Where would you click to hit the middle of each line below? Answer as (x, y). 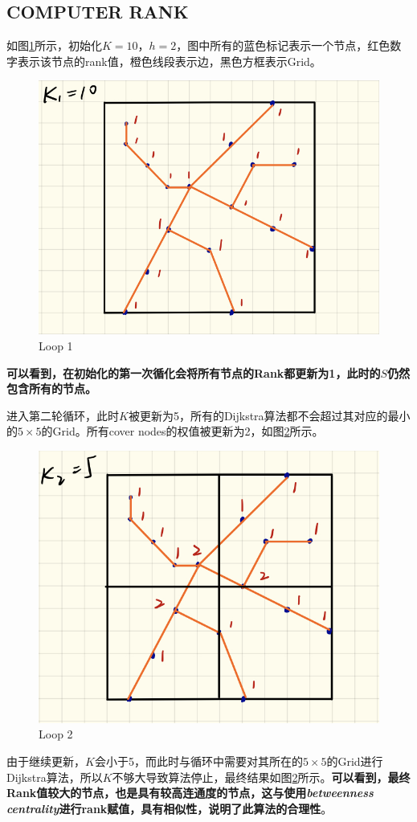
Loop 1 (56, 345)
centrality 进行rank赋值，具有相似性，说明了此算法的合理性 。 (170, 808)
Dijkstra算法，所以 (55, 777)
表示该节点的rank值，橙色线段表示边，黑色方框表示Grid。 (169, 61)
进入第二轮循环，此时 (63, 415)
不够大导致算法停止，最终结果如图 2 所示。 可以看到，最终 (261, 777)
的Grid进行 (355, 761)
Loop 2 (56, 734)
